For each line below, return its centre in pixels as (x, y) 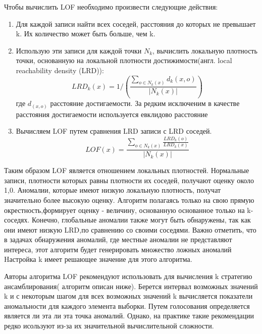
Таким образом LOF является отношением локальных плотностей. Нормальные (127, 170)
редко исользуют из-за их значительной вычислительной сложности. (109, 326)
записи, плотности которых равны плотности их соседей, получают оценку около (129, 180)
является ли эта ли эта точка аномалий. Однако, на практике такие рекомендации (129, 316)
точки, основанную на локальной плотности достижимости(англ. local (124, 60)
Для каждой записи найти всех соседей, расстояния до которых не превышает (136, 23)
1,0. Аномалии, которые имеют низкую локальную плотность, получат (113, 190)
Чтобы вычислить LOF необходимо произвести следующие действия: (111, 7)
